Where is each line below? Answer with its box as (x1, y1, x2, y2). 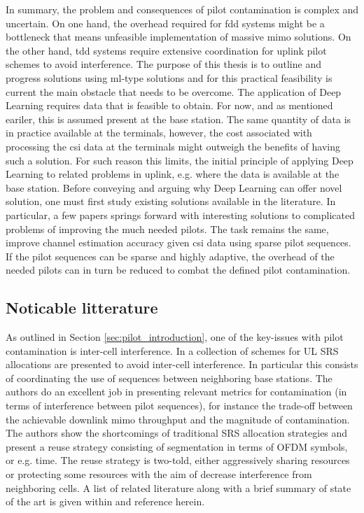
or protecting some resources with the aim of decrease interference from (6, 467, 312, 482)
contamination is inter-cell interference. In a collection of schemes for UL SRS (6, 343, 339, 358)
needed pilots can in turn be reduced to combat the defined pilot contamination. (6, 262, 351, 277)
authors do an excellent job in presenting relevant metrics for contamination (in (6, 384, 347, 399)
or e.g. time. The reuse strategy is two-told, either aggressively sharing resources (6, 453, 350, 468)
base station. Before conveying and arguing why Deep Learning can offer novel (6, 180, 342, 195)
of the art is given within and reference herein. (6, 494, 205, 509)
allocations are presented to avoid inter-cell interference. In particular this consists (6, 357, 358, 372)
